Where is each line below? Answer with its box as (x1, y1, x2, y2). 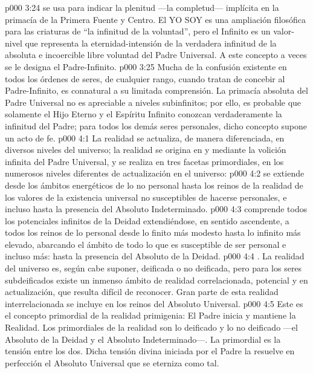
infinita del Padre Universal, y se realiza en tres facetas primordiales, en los (5, 155, 284, 167)
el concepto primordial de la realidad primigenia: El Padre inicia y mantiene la (5, 309, 296, 322)
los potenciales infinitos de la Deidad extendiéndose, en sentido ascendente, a (5, 214, 289, 227)
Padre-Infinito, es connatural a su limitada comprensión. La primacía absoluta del (5, 84, 308, 97)
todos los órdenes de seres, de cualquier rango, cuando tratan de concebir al (5, 72, 285, 85)
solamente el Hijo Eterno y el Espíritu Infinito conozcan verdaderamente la (5, 108, 282, 120)
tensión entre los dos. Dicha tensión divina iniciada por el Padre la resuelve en (5, 345, 295, 357)
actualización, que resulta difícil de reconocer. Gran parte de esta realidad (5, 285, 279, 298)
